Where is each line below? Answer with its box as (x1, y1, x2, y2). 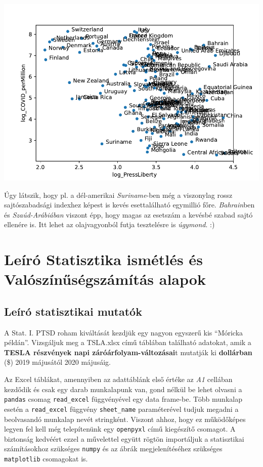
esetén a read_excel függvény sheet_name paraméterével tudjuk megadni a (4, 403, 239, 414)
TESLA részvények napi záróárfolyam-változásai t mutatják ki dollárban (4, 347, 252, 357)
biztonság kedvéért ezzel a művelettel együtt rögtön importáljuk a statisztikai (4, 433, 244, 444)
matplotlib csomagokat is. (4, 453, 88, 464)
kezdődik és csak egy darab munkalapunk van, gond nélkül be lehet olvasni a (4, 384, 242, 394)
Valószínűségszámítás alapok (4, 269, 206, 289)
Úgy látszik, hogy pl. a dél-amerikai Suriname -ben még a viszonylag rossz (4, 189, 233, 200)
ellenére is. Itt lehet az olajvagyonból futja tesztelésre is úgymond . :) (4, 219, 215, 230)
